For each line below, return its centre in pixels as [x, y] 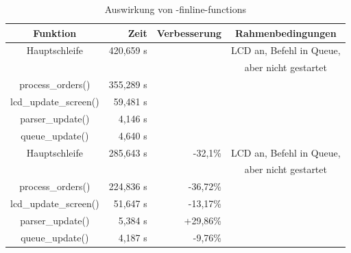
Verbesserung [189, 32]
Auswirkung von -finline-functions [175, 9]
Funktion [55, 32]
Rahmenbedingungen [286, 32]
